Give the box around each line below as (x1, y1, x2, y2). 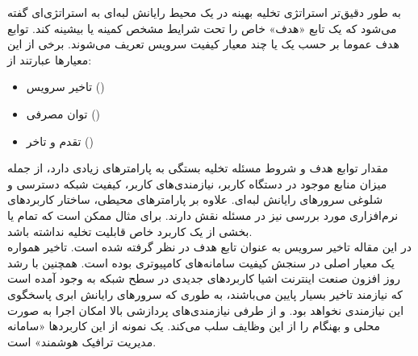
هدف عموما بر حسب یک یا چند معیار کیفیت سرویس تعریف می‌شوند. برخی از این (7, 35, 399, 52)
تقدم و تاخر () (26, 132, 94, 149)
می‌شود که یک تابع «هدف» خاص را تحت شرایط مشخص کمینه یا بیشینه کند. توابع (7, 19, 397, 36)
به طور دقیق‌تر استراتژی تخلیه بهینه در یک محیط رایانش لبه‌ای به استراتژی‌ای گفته (7, 4, 401, 20)
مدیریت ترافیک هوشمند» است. (7, 333, 157, 350)
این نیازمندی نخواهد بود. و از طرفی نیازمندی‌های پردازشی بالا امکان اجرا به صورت (7, 301, 404, 318)
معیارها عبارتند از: (7, 51, 92, 68)
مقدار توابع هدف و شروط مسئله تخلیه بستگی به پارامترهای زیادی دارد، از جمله (7, 159, 388, 176)
